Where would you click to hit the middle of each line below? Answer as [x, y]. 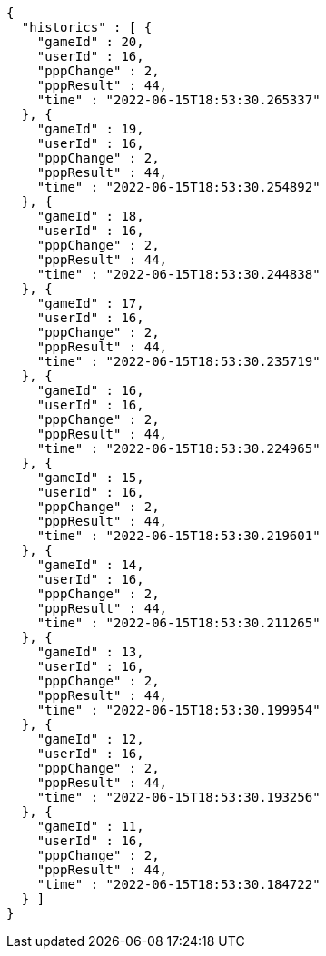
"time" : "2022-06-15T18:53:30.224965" [178, 448]
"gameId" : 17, [90, 303]
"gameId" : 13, [90, 652]
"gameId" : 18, [90, 216]
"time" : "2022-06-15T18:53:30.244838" [178, 274]
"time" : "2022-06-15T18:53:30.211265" [178, 623]
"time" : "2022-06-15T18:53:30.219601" [178, 536]
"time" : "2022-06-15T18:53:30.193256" [178, 797]
